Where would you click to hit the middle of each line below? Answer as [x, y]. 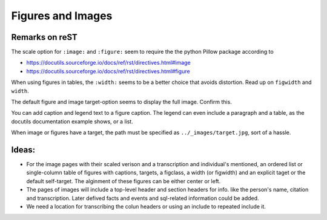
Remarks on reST [45, 37]
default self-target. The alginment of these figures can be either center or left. [124, 181]
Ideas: [23, 150]
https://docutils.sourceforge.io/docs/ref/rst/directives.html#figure [108, 71]
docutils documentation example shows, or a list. [72, 121]
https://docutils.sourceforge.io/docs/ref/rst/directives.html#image [108, 63]
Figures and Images [62, 16]
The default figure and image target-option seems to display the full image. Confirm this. [122, 102]
